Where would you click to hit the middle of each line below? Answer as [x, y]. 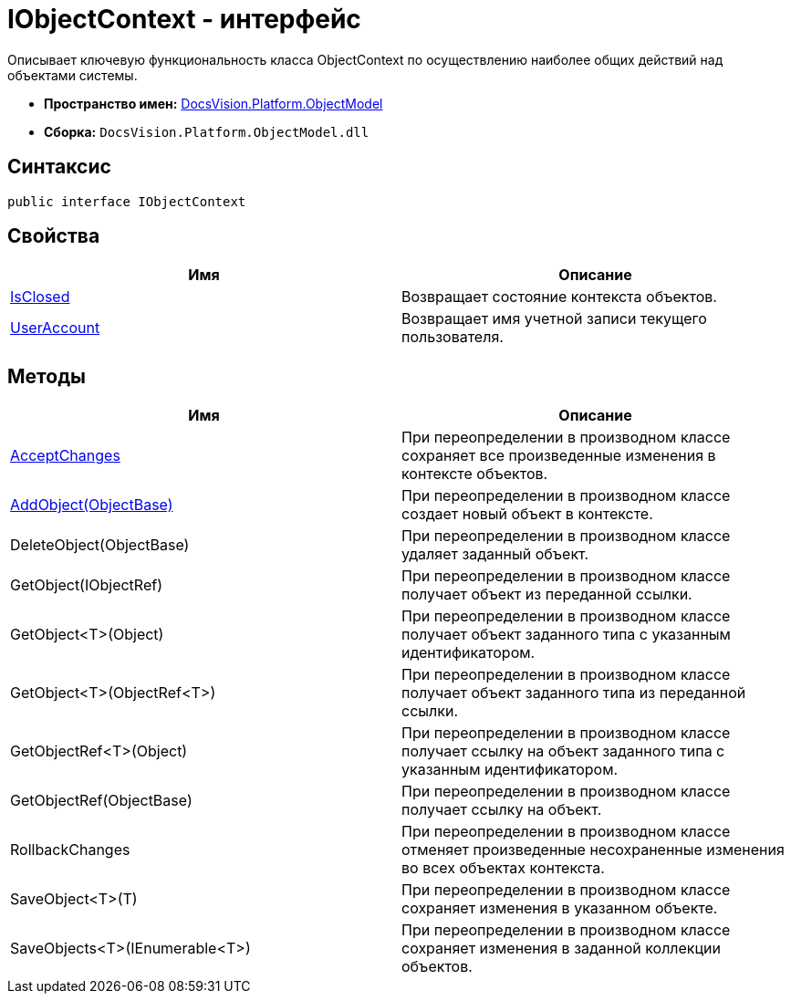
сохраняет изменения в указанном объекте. [560, 908]
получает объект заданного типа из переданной [574, 693]
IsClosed [40, 297]
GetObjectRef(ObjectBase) [101, 801]
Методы [47, 376]
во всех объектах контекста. [503, 868]
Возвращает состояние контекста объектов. [559, 297]
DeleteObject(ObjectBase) [100, 545]
